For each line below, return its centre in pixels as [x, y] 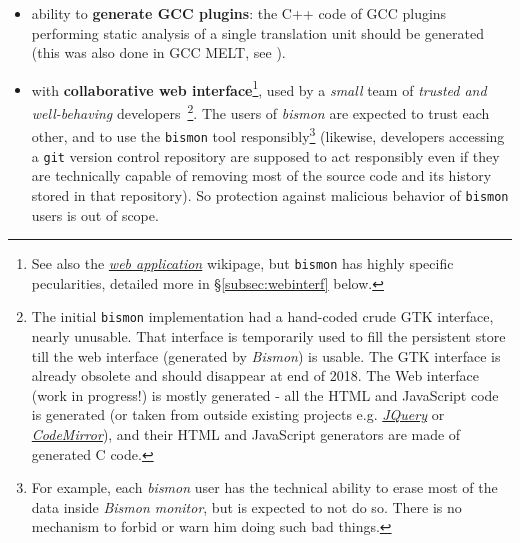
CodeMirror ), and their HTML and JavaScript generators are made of [246, 433]
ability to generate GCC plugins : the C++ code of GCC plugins [239, 13]
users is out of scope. [95, 214]
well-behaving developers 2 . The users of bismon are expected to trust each [260, 111]
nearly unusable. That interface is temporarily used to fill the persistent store [268, 336]
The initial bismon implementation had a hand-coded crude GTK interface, [262, 316]
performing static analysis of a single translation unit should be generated [257, 32]
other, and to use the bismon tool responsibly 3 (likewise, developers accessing [268, 134]
